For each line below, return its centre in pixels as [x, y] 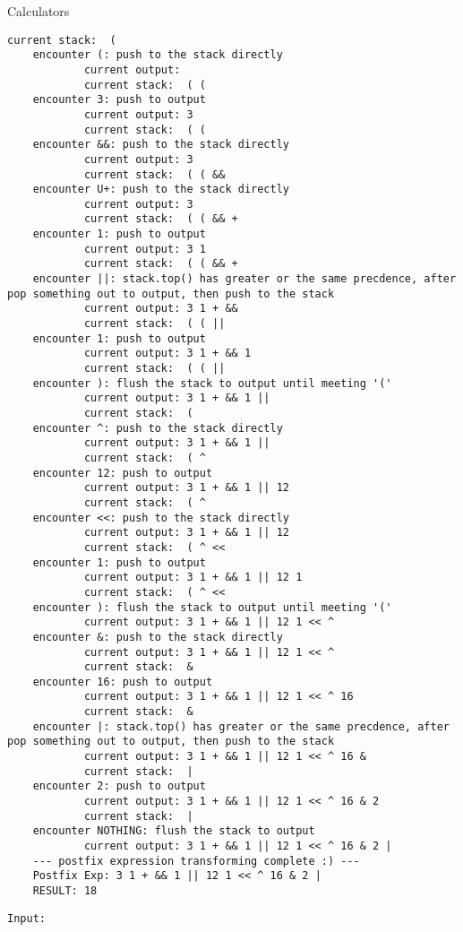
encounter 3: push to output [119, 100]
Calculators [39, 11]
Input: [26, 918]
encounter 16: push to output [123, 682]
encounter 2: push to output [119, 786]
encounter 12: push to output [123, 473]
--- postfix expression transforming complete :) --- [196, 861]
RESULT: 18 [65, 891]
